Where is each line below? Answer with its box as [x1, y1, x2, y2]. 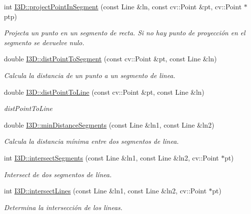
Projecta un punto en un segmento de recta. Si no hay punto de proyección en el [4, 27, 246, 38]
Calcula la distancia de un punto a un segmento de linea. [4, 70, 175, 80]
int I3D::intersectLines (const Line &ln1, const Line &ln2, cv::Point [4, 186, 207, 196]
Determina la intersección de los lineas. [4, 202, 123, 212]
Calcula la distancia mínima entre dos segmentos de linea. [4, 136, 179, 146]
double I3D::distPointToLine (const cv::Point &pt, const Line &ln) [4, 86, 205, 97]
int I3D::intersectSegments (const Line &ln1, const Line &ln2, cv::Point [4, 152, 219, 162]
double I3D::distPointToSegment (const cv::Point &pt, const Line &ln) [4, 53, 217, 64]
